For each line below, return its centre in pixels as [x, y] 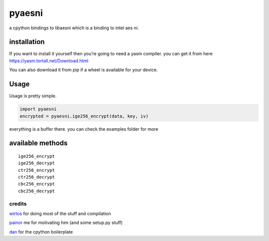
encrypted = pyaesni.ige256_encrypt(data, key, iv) [84, 116]
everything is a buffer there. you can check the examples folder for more [84, 129]
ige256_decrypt [37, 163]
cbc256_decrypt [37, 191]
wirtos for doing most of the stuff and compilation [60, 213]
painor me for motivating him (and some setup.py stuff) [66, 223]
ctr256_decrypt [37, 177]
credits [18, 204]
